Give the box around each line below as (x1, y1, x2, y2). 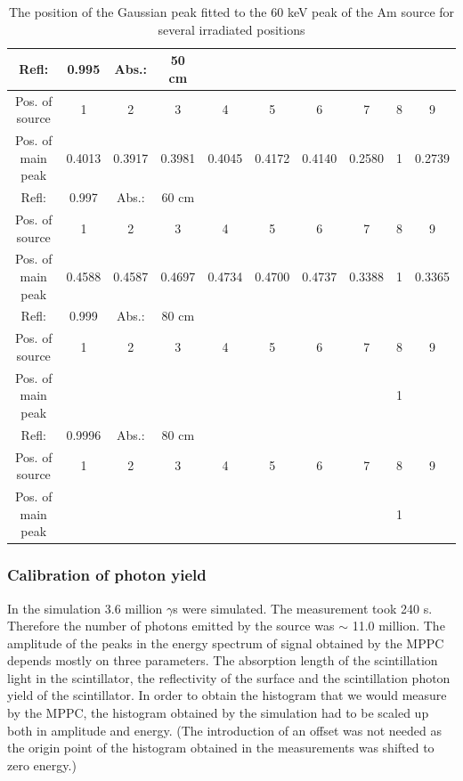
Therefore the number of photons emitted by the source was (7, 616, 335, 635)
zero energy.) (7, 755, 77, 774)
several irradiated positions (158, 20, 305, 38)
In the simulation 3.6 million (7, 598, 163, 617)
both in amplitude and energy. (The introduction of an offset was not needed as (7, 720, 442, 739)
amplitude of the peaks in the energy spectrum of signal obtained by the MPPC (7, 633, 444, 652)
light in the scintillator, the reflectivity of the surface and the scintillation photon (7, 668, 451, 687)
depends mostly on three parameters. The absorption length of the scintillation (7, 651, 438, 670)
